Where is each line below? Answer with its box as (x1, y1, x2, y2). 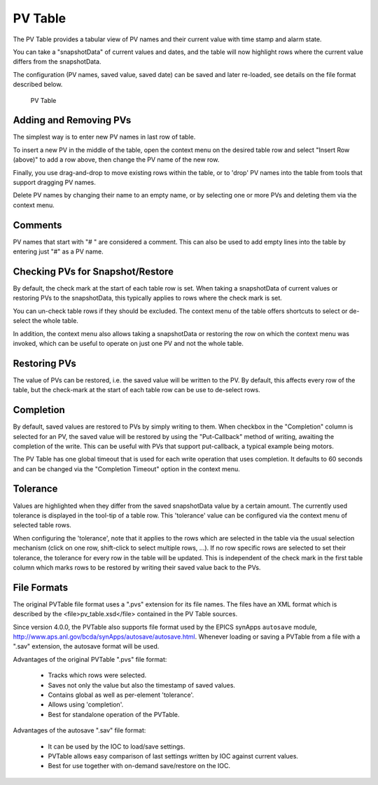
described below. (13, 81, 63, 89)
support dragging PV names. (13, 178, 96, 186)
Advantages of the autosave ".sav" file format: (13, 726, 146, 735)
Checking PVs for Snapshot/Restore (13, 265, 174, 277)
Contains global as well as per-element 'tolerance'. (48, 690, 194, 699)
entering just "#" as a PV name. (13, 247, 104, 256)
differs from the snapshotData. (13, 57, 101, 66)
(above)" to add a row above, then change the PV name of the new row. (13, 155, 220, 164)
